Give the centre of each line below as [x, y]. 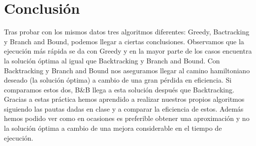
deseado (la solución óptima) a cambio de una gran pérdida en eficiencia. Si [118, 80]
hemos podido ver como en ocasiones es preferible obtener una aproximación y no [127, 118]
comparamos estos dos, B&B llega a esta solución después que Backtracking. [119, 89]
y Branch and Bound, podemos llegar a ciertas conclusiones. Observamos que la [124, 41]
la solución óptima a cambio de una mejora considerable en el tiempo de [113, 128]
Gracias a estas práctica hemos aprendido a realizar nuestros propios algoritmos [124, 99]
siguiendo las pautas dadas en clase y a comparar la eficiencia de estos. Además [124, 108]
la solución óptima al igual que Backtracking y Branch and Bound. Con [112, 60]
